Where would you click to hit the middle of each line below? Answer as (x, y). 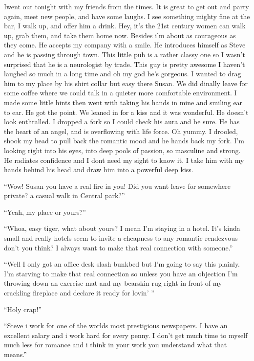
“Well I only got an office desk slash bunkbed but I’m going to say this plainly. (122, 264)
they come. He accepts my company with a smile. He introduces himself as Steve (125, 45)
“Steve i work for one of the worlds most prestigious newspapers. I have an (116, 326)
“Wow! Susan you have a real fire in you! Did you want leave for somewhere (117, 186)
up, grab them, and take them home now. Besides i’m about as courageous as (120, 35)
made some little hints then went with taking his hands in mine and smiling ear (123, 102)
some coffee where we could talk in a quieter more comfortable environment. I (120, 93)
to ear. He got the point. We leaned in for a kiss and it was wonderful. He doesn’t (126, 112)
